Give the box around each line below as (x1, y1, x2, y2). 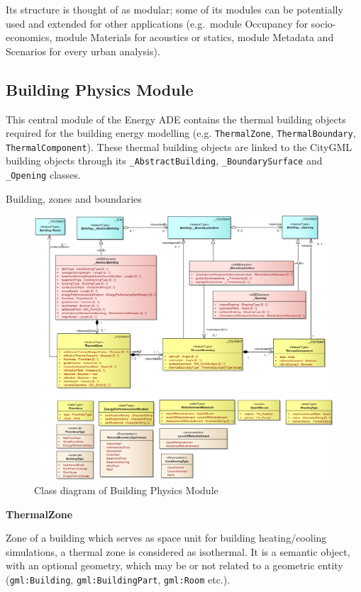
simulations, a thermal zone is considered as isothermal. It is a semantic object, (6, 544, 350, 559)
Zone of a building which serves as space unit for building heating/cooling (6, 530, 327, 545)
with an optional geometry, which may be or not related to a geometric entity (6, 558, 343, 573)
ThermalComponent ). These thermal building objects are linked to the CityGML (6, 139, 352, 154)
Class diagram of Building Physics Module (34, 483, 218, 498)
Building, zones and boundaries (6, 191, 142, 206)
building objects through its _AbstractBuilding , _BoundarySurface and (6, 153, 323, 168)
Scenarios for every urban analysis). (6, 43, 160, 58)
